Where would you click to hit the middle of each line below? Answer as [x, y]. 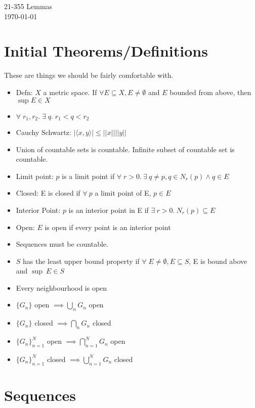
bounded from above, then [210, 92]
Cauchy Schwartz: [44, 132]
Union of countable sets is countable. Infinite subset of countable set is [125, 149]
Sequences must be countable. [62, 244]
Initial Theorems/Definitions [106, 51]
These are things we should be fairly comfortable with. [89, 75]
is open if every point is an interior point [108, 227]
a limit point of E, [123, 193]
